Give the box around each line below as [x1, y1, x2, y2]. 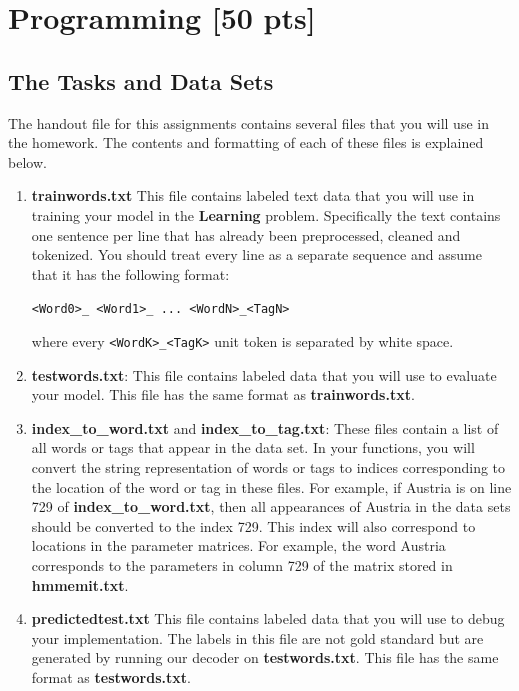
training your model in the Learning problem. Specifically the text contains [31, 204, 501, 225]
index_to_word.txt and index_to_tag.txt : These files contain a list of [31, 417, 499, 438]
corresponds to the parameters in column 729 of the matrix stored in [31, 554, 453, 575]
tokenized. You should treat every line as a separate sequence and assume [31, 244, 482, 265]
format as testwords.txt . [31, 666, 191, 687]
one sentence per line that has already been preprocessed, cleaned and [31, 224, 461, 245]
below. [8, 151, 47, 172]
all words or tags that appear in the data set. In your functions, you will [31, 437, 475, 458]
